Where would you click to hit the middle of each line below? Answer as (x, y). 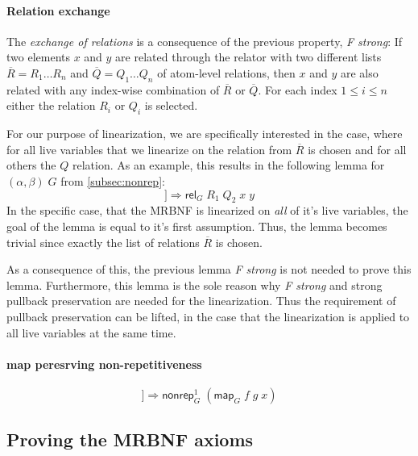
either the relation (51, 105)
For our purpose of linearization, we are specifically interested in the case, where (205, 134)
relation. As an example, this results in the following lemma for (228, 165)
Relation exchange (58, 10)
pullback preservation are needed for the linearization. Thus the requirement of (201, 301)
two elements (38, 57)
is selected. (171, 105)
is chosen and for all (357, 149)
